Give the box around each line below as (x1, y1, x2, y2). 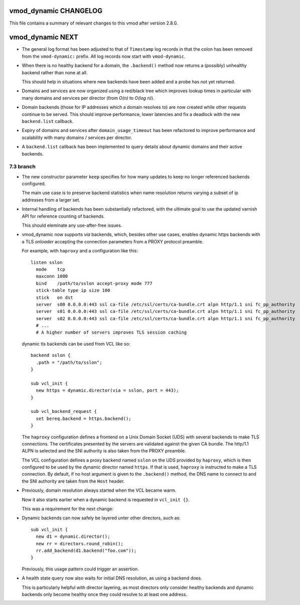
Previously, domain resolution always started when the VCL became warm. (22, 487, 177, 494)
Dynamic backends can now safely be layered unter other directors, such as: (22, 515, 181, 521)
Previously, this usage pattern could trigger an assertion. (22, 566, 139, 572)
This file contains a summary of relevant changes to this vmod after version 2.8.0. (9, 20, 178, 26)
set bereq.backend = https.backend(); (36, 415, 131, 421)
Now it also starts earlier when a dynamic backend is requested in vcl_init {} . (22, 497, 190, 503)
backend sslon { (31, 353, 71, 358)
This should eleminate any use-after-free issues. (22, 222, 122, 228)
